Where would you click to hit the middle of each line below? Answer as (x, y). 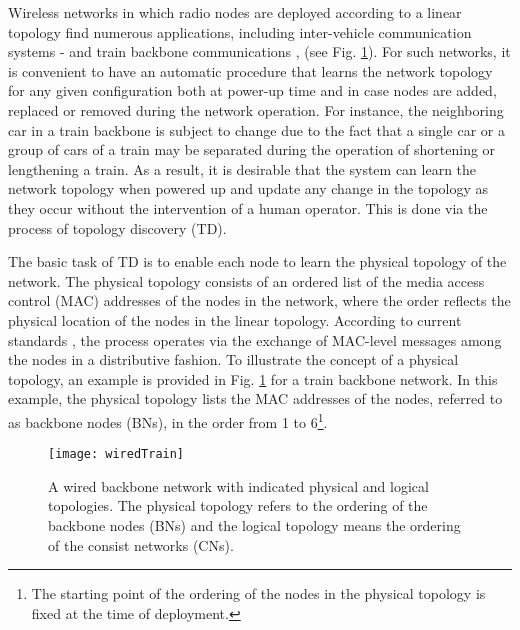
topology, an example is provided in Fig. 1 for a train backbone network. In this (253, 378)
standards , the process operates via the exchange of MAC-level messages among (255, 339)
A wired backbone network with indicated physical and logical (238, 485)
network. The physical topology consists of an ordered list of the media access (246, 280)
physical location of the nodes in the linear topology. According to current (235, 319)
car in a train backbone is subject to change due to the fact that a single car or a (256, 129)
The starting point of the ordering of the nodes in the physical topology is (258, 593)
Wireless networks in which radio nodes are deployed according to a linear (235, 12)
